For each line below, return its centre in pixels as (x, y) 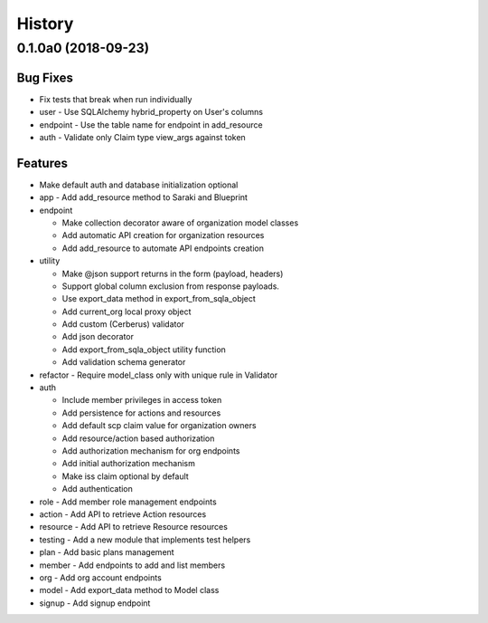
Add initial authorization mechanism (129, 464)
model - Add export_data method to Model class (129, 590)
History (45, 24)
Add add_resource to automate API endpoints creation (163, 248)
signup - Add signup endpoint (95, 603)
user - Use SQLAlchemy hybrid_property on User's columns (151, 112)
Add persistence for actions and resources (141, 413)
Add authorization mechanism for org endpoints (151, 451)
